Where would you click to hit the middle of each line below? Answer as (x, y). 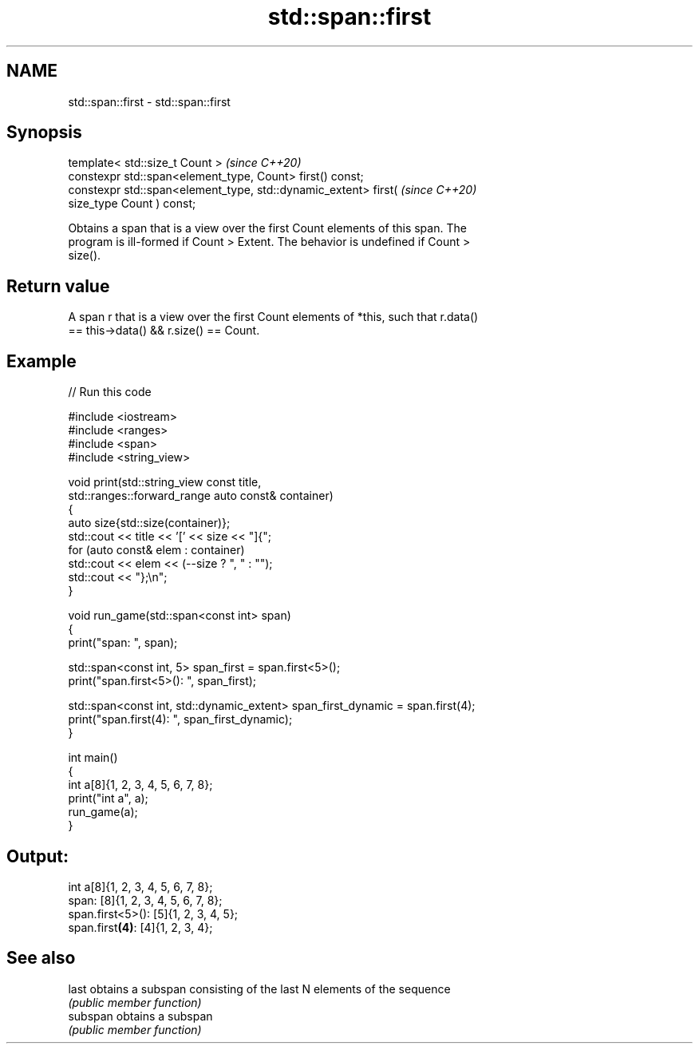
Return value (58, 286)
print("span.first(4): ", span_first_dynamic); (180, 719)
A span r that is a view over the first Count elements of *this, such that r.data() (273, 317)
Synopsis (44, 133)
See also (41, 958)
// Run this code (110, 392)
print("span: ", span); (123, 643)
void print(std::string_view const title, (165, 482)
